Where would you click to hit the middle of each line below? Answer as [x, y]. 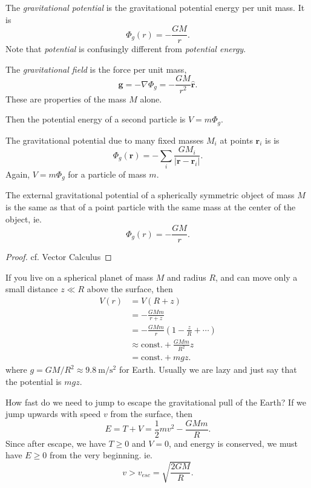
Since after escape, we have [56, 443]
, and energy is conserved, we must [233, 443]
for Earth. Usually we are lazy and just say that [208, 369]
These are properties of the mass [66, 99]
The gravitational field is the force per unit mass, [96, 69]
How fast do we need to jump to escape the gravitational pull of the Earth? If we [156, 402]
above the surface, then [130, 289]
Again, [18, 174]
